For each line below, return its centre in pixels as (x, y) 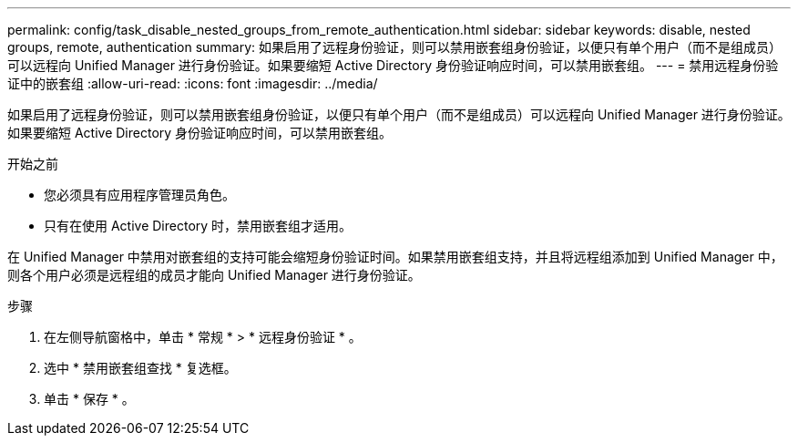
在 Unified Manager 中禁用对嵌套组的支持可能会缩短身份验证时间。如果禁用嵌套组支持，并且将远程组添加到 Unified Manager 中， (395, 257)
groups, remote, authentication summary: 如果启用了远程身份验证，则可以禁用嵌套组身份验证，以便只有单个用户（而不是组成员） (395, 47)
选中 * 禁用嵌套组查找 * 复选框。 (140, 368)
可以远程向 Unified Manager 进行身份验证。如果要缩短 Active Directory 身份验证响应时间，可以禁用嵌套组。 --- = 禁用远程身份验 (393, 65)
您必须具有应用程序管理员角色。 (139, 195)
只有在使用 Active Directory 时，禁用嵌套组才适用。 (198, 226)
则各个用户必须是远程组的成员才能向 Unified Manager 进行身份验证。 (214, 275)
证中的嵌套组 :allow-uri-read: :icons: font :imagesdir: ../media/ (193, 83)
